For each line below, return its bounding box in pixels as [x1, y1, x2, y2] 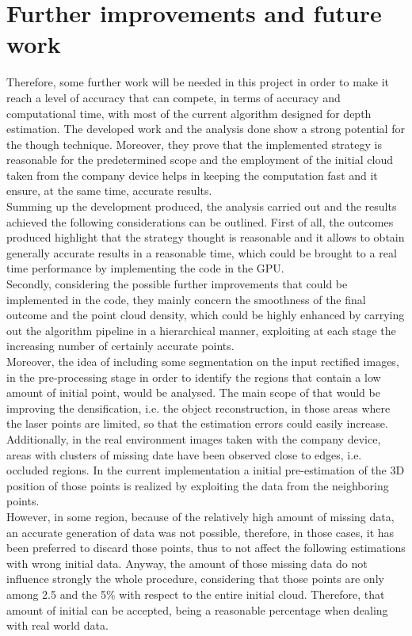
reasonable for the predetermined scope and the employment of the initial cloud [6, 151, 393, 168]
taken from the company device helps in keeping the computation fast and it [6, 166, 378, 183]
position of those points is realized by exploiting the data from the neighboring [6, 477, 389, 493]
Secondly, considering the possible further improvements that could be [6, 276, 348, 292]
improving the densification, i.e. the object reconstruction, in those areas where [6, 399, 391, 416]
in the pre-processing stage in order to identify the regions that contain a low [6, 368, 381, 385]
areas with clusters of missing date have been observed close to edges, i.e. [6, 446, 362, 463]
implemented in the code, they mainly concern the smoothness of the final [6, 291, 366, 307]
